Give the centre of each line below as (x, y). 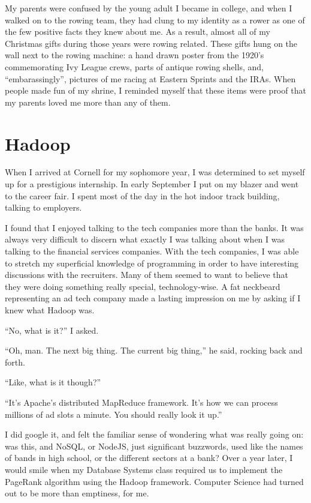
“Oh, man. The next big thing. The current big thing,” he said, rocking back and (154, 350)
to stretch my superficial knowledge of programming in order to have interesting (152, 263)
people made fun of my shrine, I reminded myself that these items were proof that (155, 90)
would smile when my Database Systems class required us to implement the (144, 469)
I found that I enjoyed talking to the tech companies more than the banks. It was (154, 227)
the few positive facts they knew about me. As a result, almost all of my (138, 32)
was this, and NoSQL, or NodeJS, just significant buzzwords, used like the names (154, 446)
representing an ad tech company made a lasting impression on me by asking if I (153, 298)
